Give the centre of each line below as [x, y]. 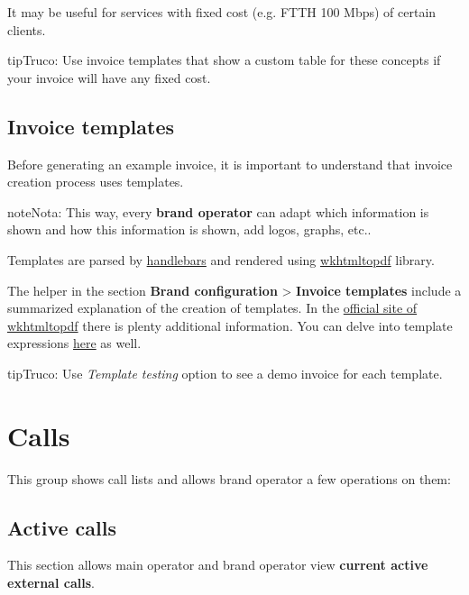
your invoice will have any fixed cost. [109, 77]
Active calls [62, 527]
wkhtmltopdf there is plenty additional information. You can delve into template [230, 325]
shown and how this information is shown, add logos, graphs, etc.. [189, 229]
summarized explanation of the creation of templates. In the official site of [212, 308]
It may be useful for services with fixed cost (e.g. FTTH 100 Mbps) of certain [222, 12]
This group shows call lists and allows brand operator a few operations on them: [229, 478]
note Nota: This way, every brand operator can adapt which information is [218, 211]
